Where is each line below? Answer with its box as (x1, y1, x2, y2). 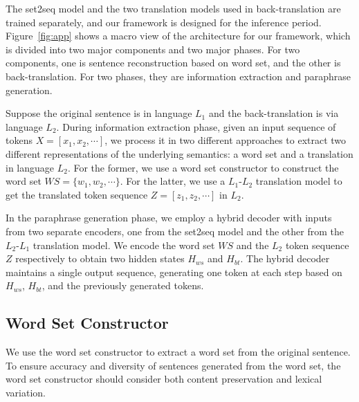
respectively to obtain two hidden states (15, 251, 185, 266)
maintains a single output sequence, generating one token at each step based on (6, 264, 342, 279)
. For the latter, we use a (120, 174, 225, 188)
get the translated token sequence (6, 187, 148, 201)
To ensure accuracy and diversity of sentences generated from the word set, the (6, 358, 341, 372)
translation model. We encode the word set (33, 237, 215, 252)
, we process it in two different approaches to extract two (104, 133, 347, 147)
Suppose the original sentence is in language (6, 106, 192, 120)
